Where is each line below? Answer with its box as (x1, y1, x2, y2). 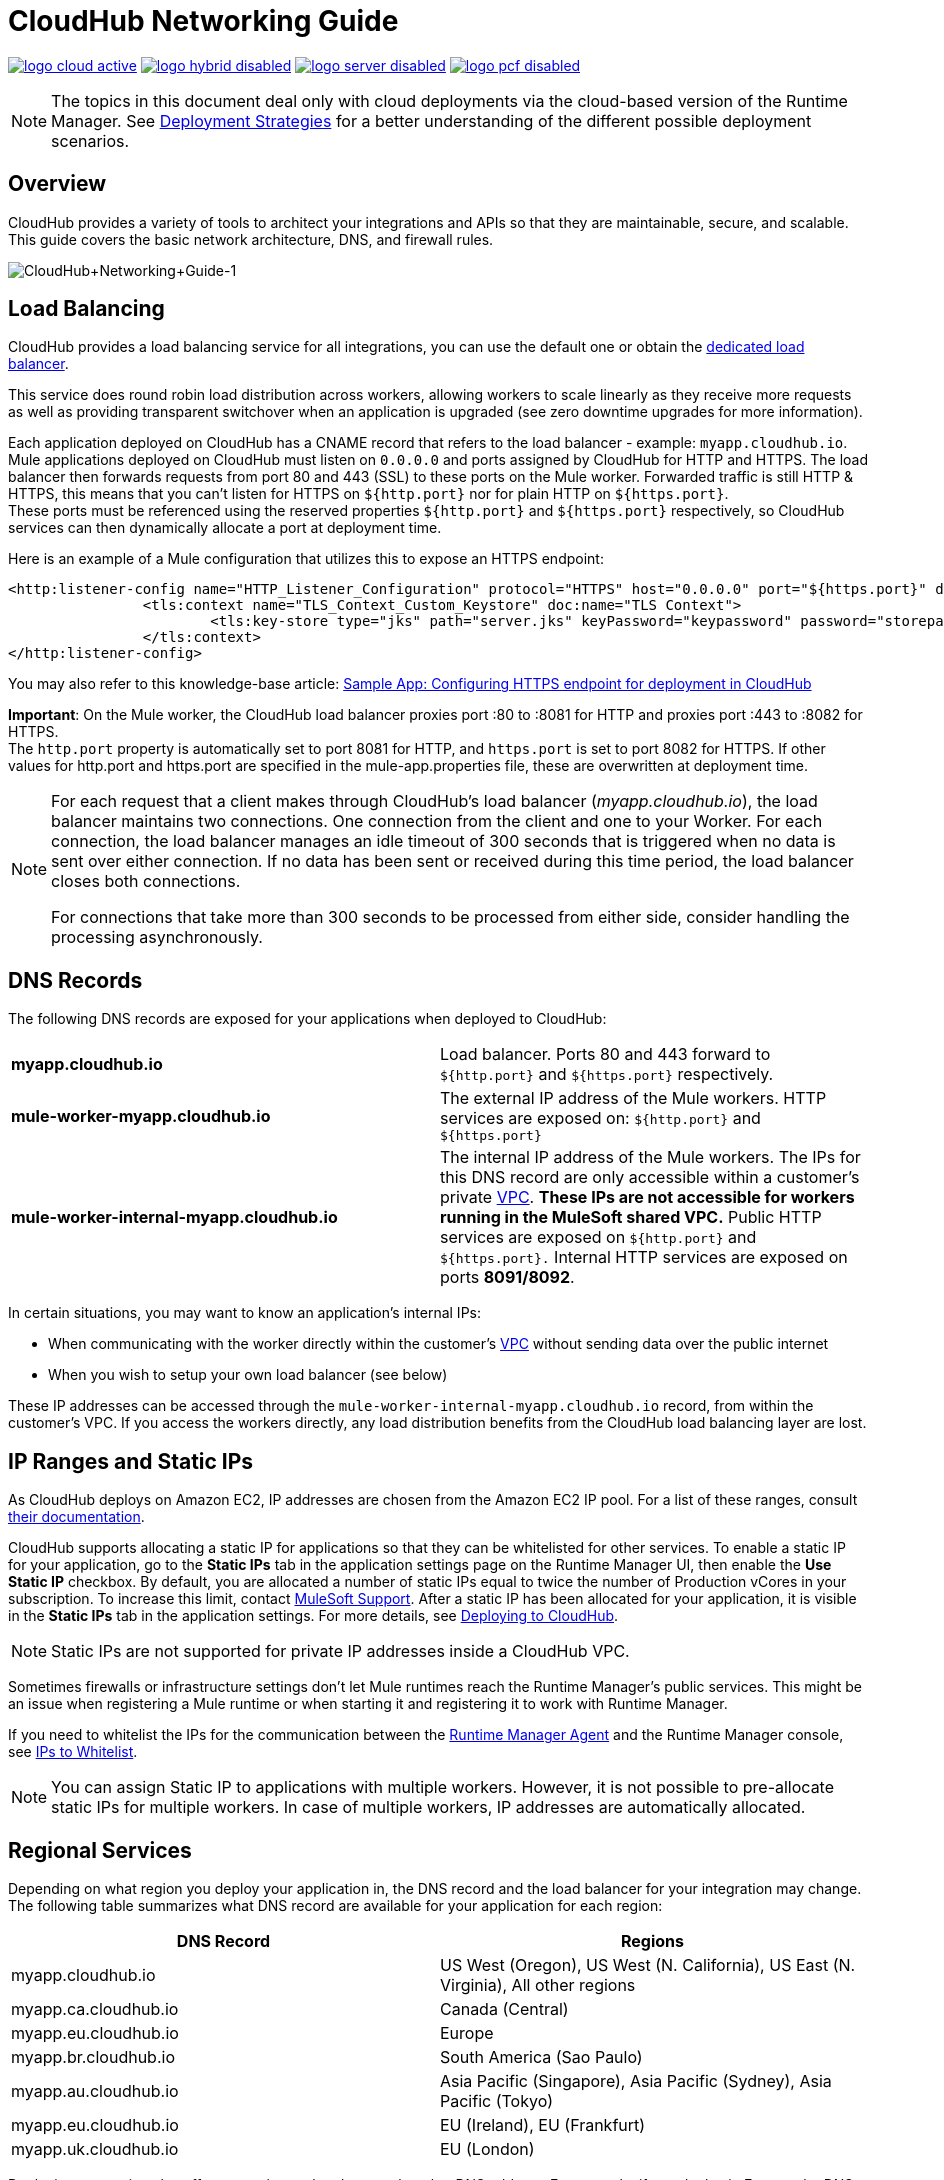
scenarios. (51, 130, 130, 151)
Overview (8, 171, 107, 197)
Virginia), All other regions (440, 1974, 636, 1995)
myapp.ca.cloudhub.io (11, 1998, 179, 2019)
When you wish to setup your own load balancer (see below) (48, 1366, 448, 1384)
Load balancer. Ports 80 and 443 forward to (440, 1044, 771, 1065)
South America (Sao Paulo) (440, 2046, 643, 2067)
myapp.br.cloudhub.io (11, 2046, 175, 2067)
